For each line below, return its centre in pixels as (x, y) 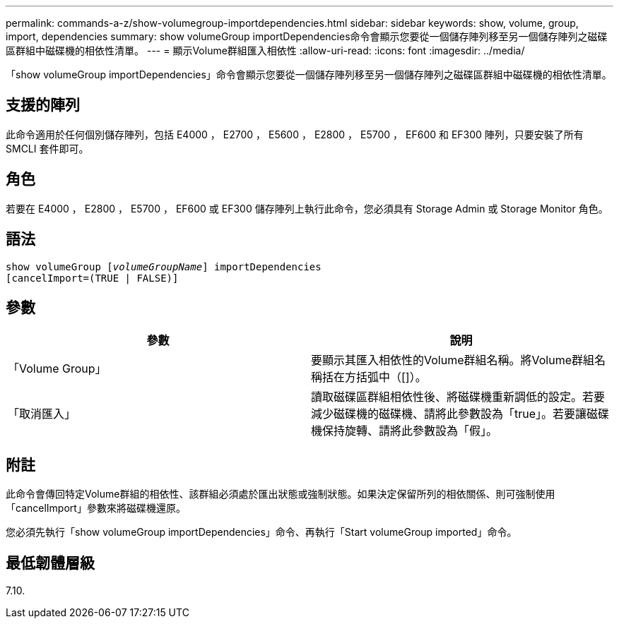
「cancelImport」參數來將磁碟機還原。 (96, 508)
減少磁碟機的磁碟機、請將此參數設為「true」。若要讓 (449, 414)
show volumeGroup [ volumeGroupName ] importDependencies (164, 266)
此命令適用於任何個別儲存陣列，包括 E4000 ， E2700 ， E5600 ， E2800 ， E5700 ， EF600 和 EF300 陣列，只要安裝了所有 (295, 134)
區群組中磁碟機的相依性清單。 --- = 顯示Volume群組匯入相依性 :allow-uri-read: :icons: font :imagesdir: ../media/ (265, 50)
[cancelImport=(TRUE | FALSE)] (92, 278)
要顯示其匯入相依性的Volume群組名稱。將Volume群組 (453, 360)
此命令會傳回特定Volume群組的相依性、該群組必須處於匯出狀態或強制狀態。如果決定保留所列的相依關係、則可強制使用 (281, 494)
